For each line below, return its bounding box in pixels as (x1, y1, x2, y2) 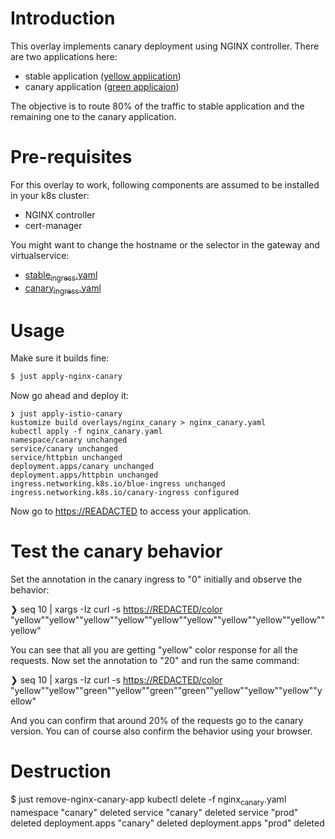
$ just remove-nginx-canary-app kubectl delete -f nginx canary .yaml (10, 793, 287, 807)
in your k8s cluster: (10, 189, 90, 201)
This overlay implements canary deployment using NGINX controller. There (10, 40, 320, 52)
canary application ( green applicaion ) (24, 80, 180, 92)
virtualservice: (10, 249, 70, 261)
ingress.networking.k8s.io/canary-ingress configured (10, 488, 240, 498)
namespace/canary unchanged (10, 435, 128, 446)
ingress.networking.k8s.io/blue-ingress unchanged (10, 479, 226, 489)
